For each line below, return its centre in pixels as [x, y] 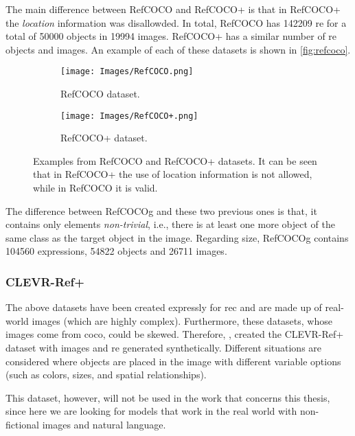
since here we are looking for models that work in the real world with [151, 411]
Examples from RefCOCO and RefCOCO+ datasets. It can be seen [175, 160]
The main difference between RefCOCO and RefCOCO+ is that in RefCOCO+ [173, 9]
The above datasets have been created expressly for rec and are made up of [164, 307]
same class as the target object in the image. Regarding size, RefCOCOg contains [177, 237]
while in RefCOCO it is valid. [95, 188]
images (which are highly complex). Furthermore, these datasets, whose [182, 320]
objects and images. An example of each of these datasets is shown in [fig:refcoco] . [178, 49]
